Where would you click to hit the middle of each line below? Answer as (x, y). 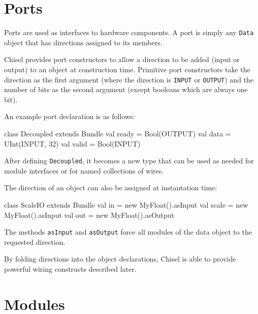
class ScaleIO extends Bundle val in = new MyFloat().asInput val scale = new (126, 205)
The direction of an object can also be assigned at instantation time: (111, 188)
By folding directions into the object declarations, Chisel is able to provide (120, 259)
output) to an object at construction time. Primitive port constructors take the (127, 69)
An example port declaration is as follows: (70, 116)
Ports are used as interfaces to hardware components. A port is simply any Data (129, 32)
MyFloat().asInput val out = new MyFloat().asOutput (89, 215)
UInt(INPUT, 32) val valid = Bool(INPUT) (72, 143)
